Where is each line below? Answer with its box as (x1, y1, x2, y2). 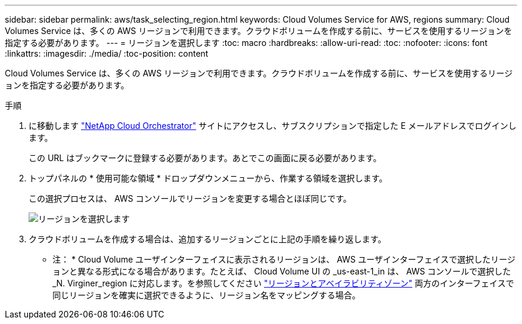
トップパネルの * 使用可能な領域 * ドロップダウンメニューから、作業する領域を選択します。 (29, 173, 387, 183)
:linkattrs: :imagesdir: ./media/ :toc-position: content (5, 48, 209, 58)
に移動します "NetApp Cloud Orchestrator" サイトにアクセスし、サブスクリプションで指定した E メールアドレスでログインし (29, 121, 517, 131)
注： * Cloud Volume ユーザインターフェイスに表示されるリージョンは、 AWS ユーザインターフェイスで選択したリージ (52, 254, 515, 264)
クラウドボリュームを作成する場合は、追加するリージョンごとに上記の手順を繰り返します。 (29, 234, 386, 244)
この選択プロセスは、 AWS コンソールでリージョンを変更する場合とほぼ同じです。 (29, 193, 352, 203)
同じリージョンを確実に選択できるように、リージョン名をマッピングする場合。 (52, 290, 361, 300)
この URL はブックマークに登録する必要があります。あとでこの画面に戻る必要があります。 (29, 153, 381, 163)
